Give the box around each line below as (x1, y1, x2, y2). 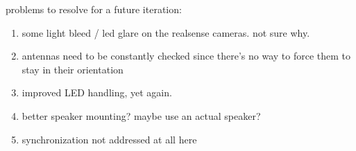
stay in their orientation (22, 62, 124, 76)
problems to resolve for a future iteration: (6, 2, 182, 16)
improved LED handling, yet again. (22, 85, 172, 100)
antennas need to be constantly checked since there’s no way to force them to (22, 48, 350, 63)
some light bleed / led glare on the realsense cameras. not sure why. (22, 25, 310, 39)
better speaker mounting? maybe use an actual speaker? (22, 108, 261, 123)
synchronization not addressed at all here (22, 132, 197, 146)
